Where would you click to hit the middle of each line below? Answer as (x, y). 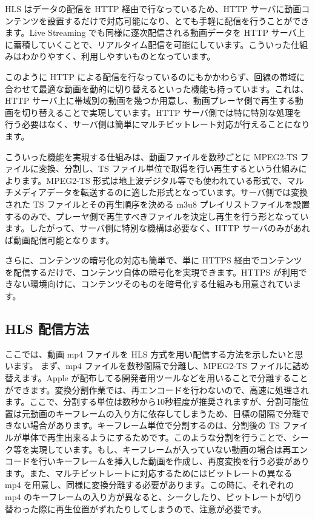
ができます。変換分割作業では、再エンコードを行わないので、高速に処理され (157, 389)
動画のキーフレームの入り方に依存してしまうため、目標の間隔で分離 (165, 413)
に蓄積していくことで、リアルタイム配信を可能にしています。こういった (148, 44)
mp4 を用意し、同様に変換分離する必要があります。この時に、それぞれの (150, 485)
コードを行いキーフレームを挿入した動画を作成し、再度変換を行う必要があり (157, 461)
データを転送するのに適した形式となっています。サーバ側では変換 (177, 192)
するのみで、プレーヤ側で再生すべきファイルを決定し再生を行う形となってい (157, 216)
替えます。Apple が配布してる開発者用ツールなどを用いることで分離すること (157, 378)
